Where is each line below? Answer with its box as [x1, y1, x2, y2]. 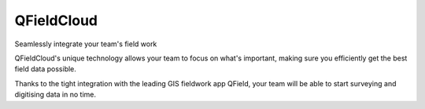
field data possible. [14, 64, 76, 74]
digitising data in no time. [14, 90, 96, 100]
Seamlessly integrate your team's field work [14, 39, 157, 49]
